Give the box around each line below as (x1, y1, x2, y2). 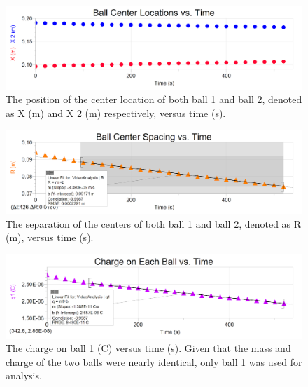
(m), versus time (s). (6, 230, 94, 245)
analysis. (6, 368, 42, 383)
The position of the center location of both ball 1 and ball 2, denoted (6, 92, 302, 107)
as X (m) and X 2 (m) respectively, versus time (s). (6, 105, 226, 120)
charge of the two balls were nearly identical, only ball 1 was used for (6, 354, 302, 369)
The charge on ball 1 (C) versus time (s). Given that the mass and (6, 341, 291, 355)
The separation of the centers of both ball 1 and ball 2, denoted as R (6, 216, 302, 231)
